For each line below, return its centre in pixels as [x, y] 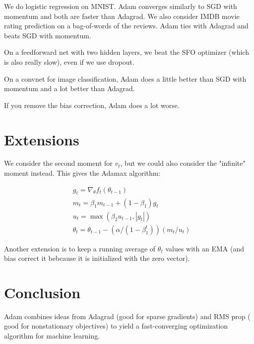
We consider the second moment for [58, 163]
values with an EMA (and [205, 248]
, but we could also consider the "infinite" [183, 163]
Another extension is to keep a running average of [80, 248]
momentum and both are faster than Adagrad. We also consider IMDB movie [122, 16]
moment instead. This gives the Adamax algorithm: [82, 173]
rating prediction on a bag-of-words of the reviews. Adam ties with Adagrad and [126, 26]
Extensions [42, 139]
